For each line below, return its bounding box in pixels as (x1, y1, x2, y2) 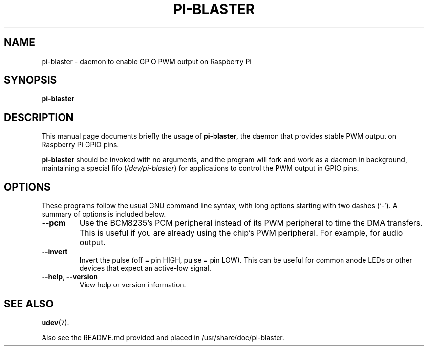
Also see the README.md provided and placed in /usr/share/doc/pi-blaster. (42, 333, 284, 342)
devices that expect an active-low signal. (79, 264, 211, 273)
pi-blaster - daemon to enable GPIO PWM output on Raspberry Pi (42, 57, 252, 66)
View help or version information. (79, 281, 186, 289)
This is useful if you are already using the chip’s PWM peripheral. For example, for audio (79, 228, 403, 238)
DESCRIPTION (4, 111, 74, 124)
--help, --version (42, 272, 98, 281)
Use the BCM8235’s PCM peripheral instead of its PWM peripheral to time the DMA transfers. (79, 218, 423, 228)
